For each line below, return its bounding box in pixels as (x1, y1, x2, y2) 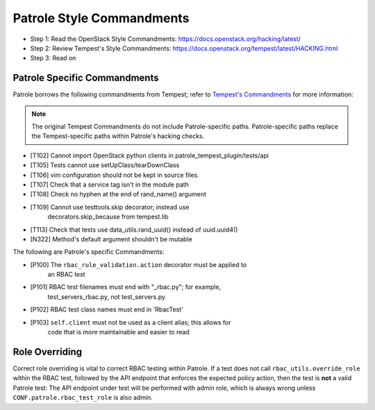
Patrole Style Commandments (12, 10, 190, 26)
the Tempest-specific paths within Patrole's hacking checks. (31, 132, 205, 140)
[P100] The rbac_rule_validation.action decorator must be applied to (30, 260, 247, 268)
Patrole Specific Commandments (12, 72, 159, 84)
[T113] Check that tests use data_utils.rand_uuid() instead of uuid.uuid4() (30, 225, 238, 234)
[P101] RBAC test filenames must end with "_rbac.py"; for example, (30, 283, 222, 291)
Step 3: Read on (30, 54, 76, 62)
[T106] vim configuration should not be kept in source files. (30, 171, 199, 179)
